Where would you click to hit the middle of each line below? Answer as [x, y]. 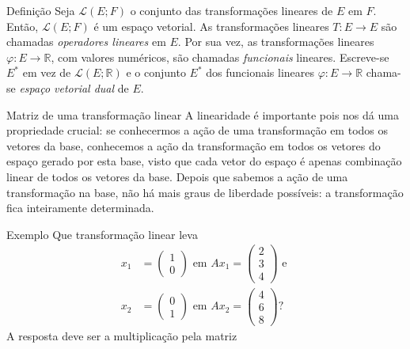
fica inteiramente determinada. [80, 208]
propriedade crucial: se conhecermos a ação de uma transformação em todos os [197, 130]
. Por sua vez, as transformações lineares [276, 42]
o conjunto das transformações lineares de [232, 10]
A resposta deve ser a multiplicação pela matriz [122, 335]
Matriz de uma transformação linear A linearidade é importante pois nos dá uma [203, 114]
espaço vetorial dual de [74, 87]
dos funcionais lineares [260, 72]
